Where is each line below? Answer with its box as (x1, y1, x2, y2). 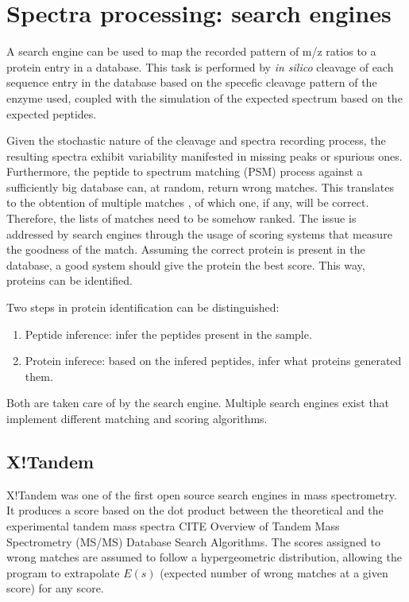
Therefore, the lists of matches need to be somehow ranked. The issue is (6, 210, 357, 227)
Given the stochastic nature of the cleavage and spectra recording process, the (6, 132, 386, 149)
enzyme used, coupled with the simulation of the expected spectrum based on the (6, 89, 403, 106)
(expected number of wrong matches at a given (160, 564, 388, 581)
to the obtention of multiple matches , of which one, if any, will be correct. (6, 194, 369, 211)
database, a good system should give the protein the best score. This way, (6, 256, 365, 273)
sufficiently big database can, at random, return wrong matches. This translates (6, 178, 394, 195)
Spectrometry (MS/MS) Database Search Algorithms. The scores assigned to (6, 533, 381, 550)
